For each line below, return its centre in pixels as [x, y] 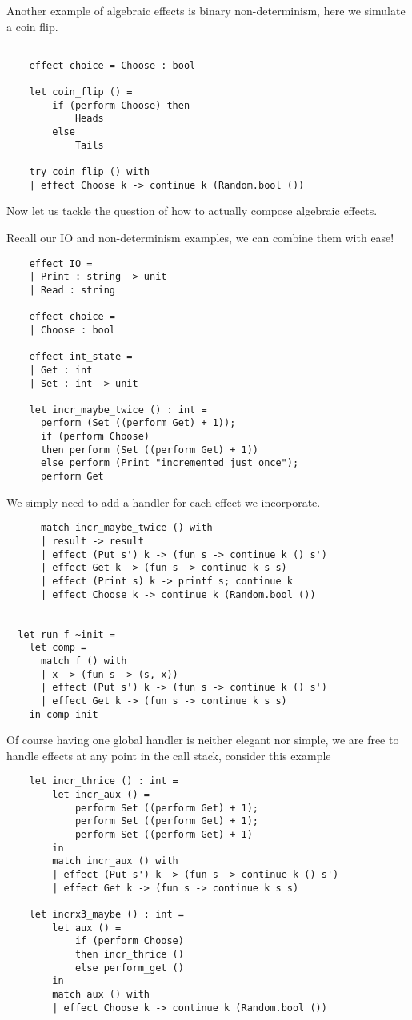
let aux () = [87, 928]
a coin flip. [32, 26]
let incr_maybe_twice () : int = [118, 410]
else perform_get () [129, 968]
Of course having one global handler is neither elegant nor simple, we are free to [203, 740]
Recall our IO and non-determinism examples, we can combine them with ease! [200, 237]
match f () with [84, 661]
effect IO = [61, 263]
